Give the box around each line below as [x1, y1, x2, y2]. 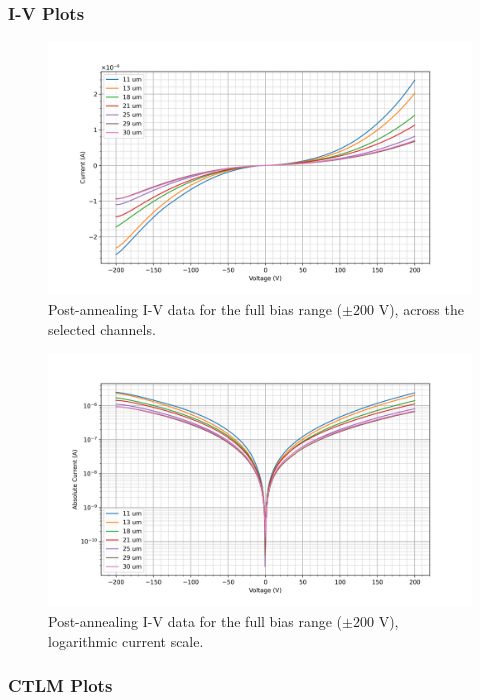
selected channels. [48, 318, 156, 339]
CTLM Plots [8, 673, 113, 698]
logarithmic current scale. [48, 630, 204, 651]
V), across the [378, 299, 464, 320]
